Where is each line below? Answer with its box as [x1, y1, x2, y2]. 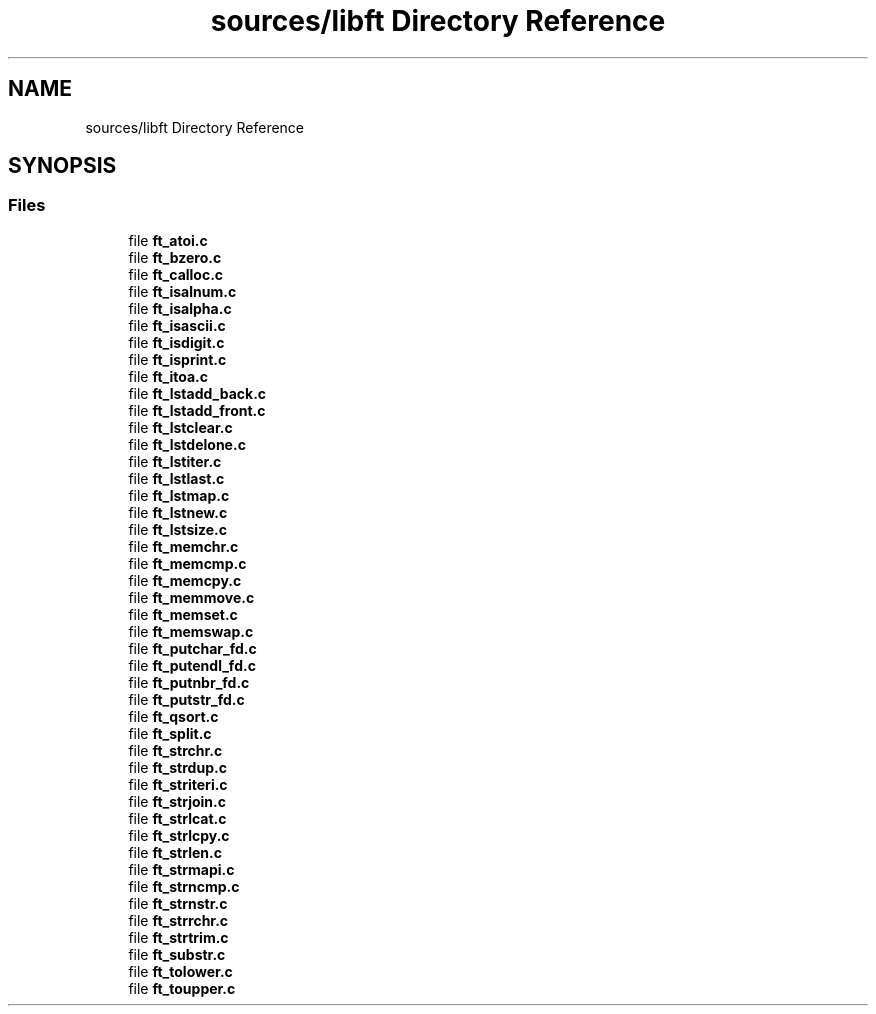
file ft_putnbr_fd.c [128, 673, 250, 691]
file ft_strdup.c [128, 758, 227, 776]
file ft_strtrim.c [128, 928, 229, 946]
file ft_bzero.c [128, 248, 222, 266]
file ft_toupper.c [128, 979, 236, 997]
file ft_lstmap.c [128, 486, 230, 504]
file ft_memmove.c [128, 588, 255, 606]
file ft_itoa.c [128, 367, 209, 385]
